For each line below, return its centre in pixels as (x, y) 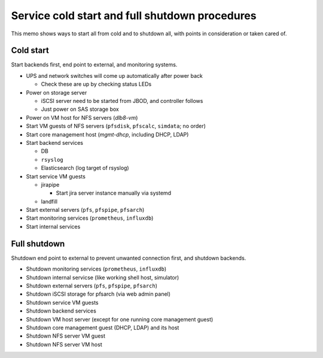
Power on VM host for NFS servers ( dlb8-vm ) (82, 117)
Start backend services (55, 142)
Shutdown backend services (61, 311)
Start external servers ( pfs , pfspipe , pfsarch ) (85, 210)
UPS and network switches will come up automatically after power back (115, 75)
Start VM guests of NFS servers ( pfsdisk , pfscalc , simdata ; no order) (116, 126)
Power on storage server (57, 92)
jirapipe (50, 184)
